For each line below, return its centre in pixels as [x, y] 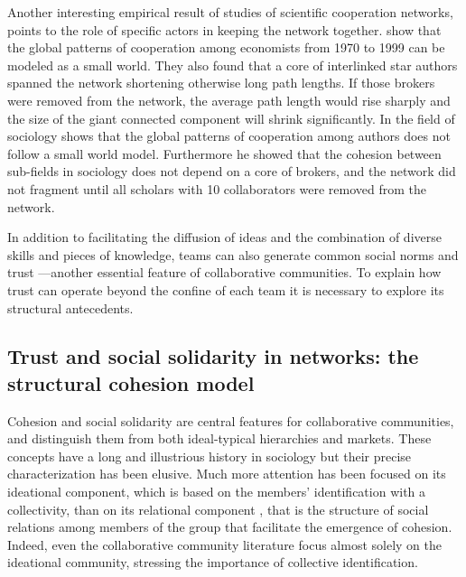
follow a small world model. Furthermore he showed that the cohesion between [224, 153]
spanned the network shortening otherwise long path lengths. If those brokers [221, 83]
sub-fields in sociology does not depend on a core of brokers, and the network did [232, 171]
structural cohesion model [131, 382]
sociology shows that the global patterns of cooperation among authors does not [229, 136]
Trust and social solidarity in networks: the [213, 356]
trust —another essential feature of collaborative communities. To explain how [224, 272]
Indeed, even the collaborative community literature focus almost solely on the [224, 544]
